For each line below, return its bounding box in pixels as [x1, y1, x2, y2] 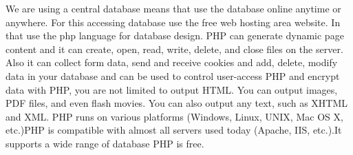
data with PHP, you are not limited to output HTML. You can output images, [6, 82, 338, 96]
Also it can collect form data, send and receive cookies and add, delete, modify [6, 55, 338, 70]
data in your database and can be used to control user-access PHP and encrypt [6, 68, 340, 83]
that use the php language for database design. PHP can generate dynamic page [6, 28, 344, 43]
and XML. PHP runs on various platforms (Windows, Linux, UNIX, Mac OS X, [6, 109, 343, 123]
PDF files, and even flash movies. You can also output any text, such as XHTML [6, 96, 348, 110]
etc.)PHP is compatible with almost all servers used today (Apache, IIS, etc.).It [6, 123, 342, 137]
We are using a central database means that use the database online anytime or [6, 1, 341, 15]
